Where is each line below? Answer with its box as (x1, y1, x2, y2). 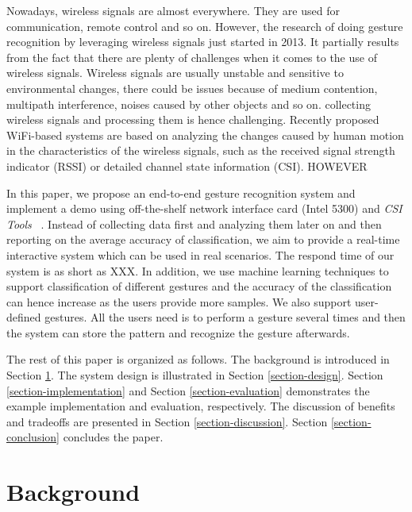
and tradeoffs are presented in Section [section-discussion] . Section (6, 413, 328, 429)
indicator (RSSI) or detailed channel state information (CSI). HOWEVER (6, 157, 368, 174)
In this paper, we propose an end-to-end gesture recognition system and (6, 184, 356, 201)
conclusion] (6, 429, 60, 445)
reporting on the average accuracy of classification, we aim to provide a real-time (6, 231, 400, 248)
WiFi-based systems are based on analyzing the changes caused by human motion (6, 126, 404, 143)
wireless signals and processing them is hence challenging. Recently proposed (6, 111, 379, 128)
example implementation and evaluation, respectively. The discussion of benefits (6, 398, 395, 414)
